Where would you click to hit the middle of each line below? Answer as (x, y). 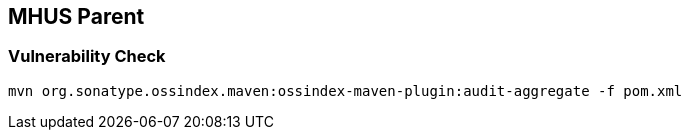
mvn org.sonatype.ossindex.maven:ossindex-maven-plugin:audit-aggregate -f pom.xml (345, 90)
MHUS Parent (76, 16)
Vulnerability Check (87, 56)
